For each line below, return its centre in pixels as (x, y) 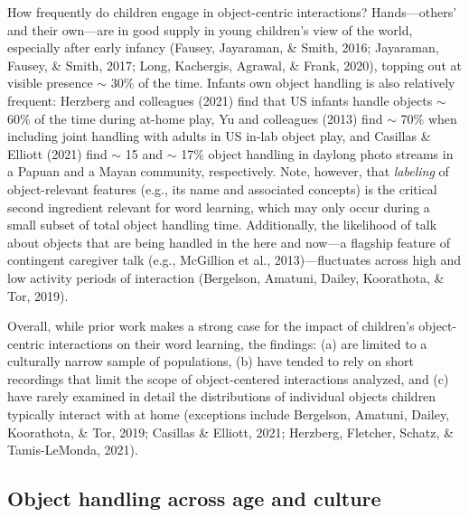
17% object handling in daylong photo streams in (317, 153)
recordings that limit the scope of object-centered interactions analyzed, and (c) (228, 378)
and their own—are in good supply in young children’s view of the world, (210, 29)
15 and (144, 153)
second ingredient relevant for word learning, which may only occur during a (219, 207)
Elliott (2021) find (57, 153)
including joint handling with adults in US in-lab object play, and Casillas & (219, 136)
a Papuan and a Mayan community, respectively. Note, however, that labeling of (228, 171)
